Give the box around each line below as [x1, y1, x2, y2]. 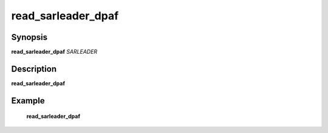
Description [11, 63, 57, 74]
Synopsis [11, 32, 48, 42]
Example [11, 96, 45, 106]
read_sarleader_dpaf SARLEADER [11, 48, 98, 56]
